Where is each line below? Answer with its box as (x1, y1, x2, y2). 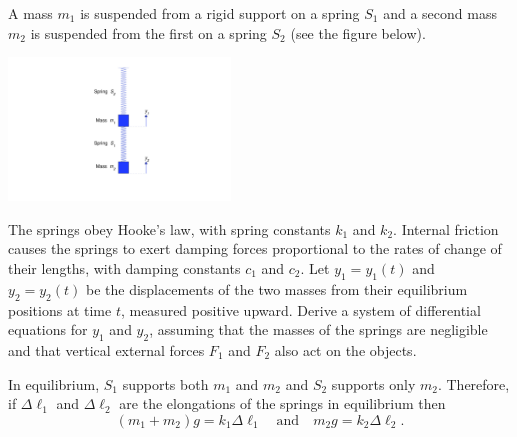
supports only (331, 373, 416, 394)
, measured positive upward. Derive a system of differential (120, 299, 481, 320)
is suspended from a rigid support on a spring (80, 3, 360, 23)
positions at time (8, 299, 112, 320)
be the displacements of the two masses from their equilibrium (85, 278, 468, 299)
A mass (8, 3, 53, 23)
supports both (122, 373, 209, 394)
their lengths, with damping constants (8, 257, 241, 278)
